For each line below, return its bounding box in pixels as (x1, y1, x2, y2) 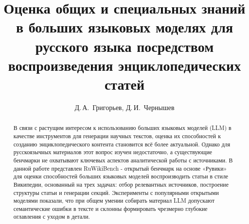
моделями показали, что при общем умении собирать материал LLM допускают (13, 196, 215, 205)
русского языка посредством (35, 36, 214, 56)
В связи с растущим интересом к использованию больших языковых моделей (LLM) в (13, 124, 231, 132)
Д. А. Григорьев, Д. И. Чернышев (74, 102, 175, 112)
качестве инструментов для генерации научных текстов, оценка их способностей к (13, 131, 221, 140)
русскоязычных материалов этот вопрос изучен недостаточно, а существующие (13, 148, 213, 156)
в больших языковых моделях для (16, 17, 233, 37)
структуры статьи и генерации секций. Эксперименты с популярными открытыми (13, 188, 219, 196)
